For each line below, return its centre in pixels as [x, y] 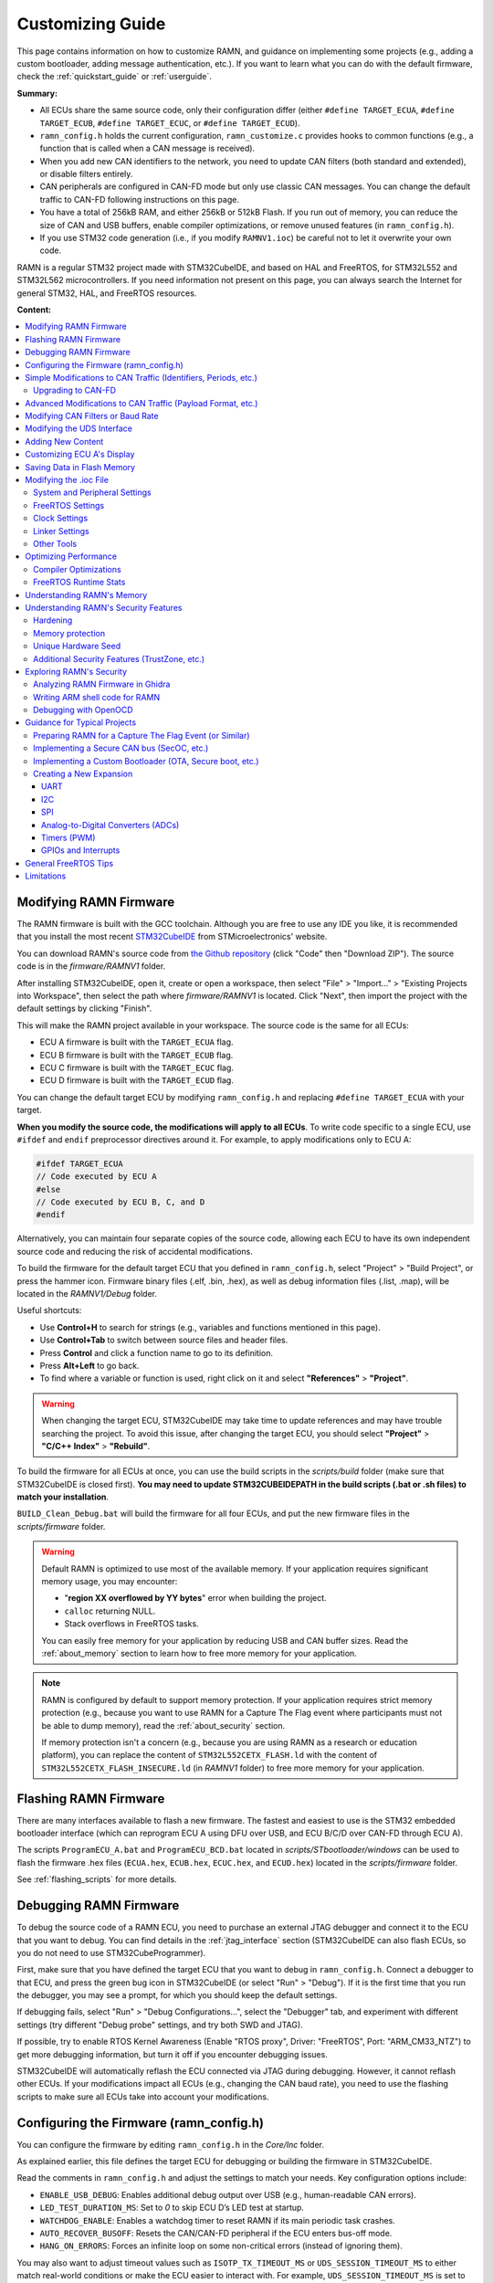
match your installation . [63, 1497]
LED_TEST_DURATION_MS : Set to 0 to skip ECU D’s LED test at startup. [172, 2208]
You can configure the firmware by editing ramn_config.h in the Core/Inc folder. [170, 2144]
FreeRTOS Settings [69, 505]
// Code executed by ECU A [96, 1177]
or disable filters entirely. [86, 174]
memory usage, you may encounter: [110, 1582]
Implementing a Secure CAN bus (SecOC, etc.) [121, 748]
